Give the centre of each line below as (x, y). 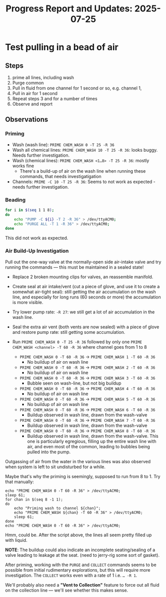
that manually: (20, 482)
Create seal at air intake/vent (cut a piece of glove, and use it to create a (86, 286)
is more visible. (28, 302)
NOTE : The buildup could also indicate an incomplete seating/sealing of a (80, 550)
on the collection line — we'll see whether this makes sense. (67, 590)
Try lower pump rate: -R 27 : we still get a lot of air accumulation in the (83, 312)
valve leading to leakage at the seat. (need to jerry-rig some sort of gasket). (83, 555)
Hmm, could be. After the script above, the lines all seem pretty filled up (79, 535)
